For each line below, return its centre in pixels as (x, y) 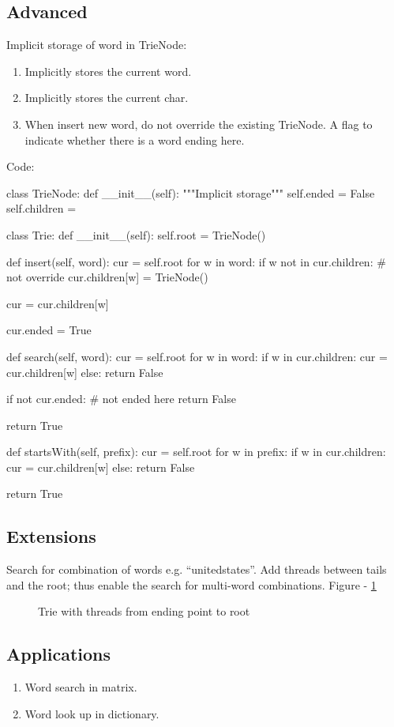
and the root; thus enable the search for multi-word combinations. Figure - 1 (191, 584)
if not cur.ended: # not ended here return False (121, 399)
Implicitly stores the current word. (108, 71)
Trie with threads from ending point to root (144, 611)
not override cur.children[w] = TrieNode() (107, 277)
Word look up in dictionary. (92, 713)
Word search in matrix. (81, 687)
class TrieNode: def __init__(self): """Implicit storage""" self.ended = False (191, 192)
